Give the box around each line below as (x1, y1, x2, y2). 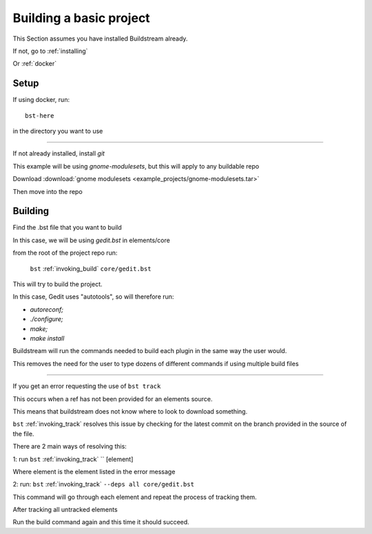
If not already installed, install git (12, 149, 105, 158)
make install (30, 334, 65, 342)
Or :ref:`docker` (12, 59, 57, 68)
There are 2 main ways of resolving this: (12, 442, 127, 451)
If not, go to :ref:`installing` (12, 47, 88, 55)
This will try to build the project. (12, 280, 103, 288)
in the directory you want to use (12, 127, 103, 136)
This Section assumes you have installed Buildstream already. (12, 34, 188, 43)
